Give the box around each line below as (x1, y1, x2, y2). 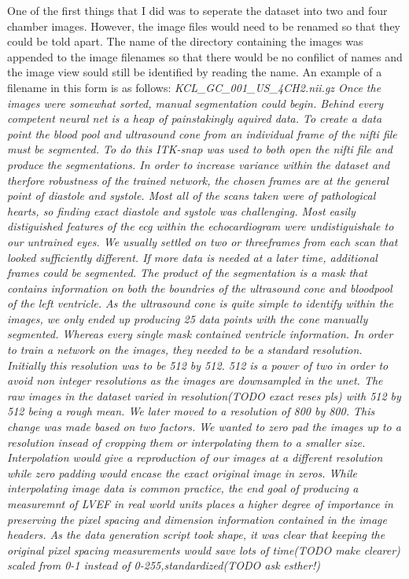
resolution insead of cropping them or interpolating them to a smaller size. (7, 433, 366, 450)
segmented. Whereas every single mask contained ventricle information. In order (7, 326, 393, 342)
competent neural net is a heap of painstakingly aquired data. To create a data (7, 110, 382, 127)
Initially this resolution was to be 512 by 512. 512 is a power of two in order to (7, 356, 389, 373)
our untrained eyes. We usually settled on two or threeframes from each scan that (7, 233, 398, 249)
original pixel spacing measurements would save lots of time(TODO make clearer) (7, 541, 400, 558)
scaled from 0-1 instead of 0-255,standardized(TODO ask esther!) (7, 557, 320, 573)
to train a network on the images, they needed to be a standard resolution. (7, 341, 363, 358)
